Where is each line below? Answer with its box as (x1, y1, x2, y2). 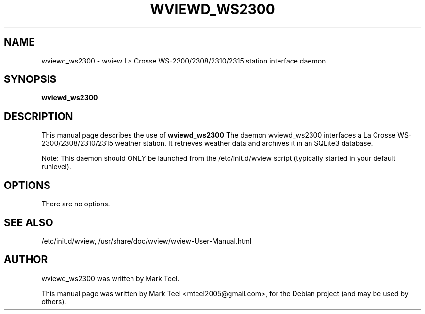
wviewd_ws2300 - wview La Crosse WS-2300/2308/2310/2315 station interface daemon (41, 56, 326, 65)
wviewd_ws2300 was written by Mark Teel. (41, 274, 180, 283)
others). (41, 297, 66, 306)
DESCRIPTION (4, 110, 73, 123)
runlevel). (41, 162, 71, 171)
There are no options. (41, 200, 110, 208)
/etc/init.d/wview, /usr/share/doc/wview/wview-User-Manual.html (41, 236, 252, 245)
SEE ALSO (4, 216, 53, 229)
